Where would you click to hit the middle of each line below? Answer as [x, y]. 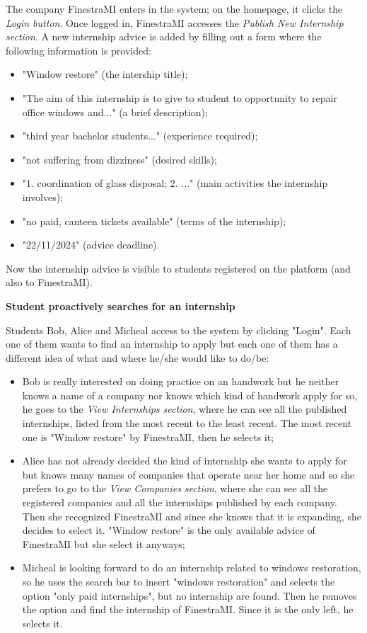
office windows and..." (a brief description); [115, 112]
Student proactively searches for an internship [121, 306]
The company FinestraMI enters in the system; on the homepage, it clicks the [174, 8]
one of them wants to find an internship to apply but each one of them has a [172, 344]
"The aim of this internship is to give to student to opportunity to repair [180, 97]
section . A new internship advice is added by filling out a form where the [164, 36]
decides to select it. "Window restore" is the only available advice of [169, 530]
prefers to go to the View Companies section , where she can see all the [175, 488]
